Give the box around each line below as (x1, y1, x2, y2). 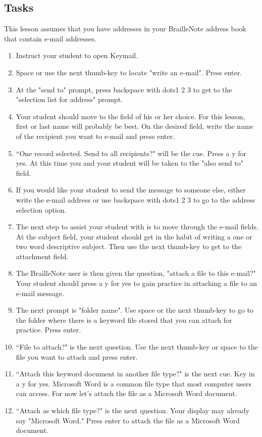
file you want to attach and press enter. (16, 351, 138, 362)
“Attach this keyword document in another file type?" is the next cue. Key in (16, 368, 255, 379)
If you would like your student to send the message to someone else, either (16, 184, 246, 195)
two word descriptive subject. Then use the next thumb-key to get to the (16, 241, 242, 252)
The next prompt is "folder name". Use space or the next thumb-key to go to (16, 305, 253, 315)
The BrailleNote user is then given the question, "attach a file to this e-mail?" (16, 268, 256, 278)
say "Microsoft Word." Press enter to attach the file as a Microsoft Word (16, 415, 240, 425)
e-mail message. (16, 287, 64, 298)
